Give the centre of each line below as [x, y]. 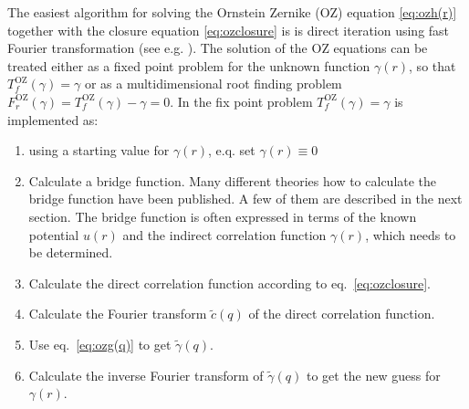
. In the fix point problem [241, 101]
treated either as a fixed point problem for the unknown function [189, 65]
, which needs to [411, 234]
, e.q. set [232, 150]
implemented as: [53, 119]
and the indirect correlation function [224, 234]
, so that [433, 65]
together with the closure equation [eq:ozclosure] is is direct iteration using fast [229, 30]
